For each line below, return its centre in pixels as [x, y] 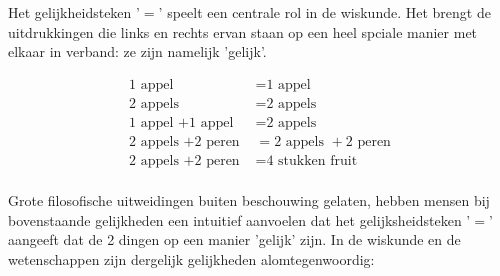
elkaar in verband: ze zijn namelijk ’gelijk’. [137, 51]
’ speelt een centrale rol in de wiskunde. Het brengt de [324, 12]
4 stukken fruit [312, 160]
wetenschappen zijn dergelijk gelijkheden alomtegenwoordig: [191, 258]
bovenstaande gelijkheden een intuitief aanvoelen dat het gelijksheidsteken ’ [239, 219]
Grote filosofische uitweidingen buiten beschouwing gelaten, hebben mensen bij [249, 199]
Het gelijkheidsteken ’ [74, 12]
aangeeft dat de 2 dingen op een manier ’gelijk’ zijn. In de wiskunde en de [234, 239]
